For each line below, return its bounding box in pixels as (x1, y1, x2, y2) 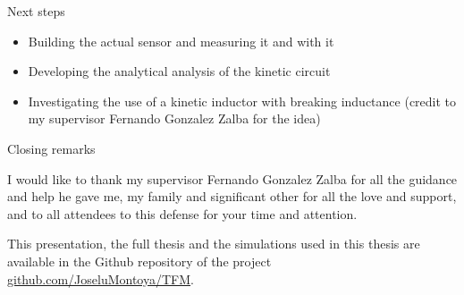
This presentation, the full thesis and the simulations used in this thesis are (7, 234, 420, 253)
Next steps (7, 2, 65, 20)
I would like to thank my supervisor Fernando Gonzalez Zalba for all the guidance (7, 169, 458, 188)
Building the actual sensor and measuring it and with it (28, 31, 334, 50)
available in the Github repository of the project (7, 251, 272, 270)
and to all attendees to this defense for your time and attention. (7, 204, 358, 223)
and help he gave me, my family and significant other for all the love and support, (7, 187, 457, 206)
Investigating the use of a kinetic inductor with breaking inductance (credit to (28, 91, 457, 110)
